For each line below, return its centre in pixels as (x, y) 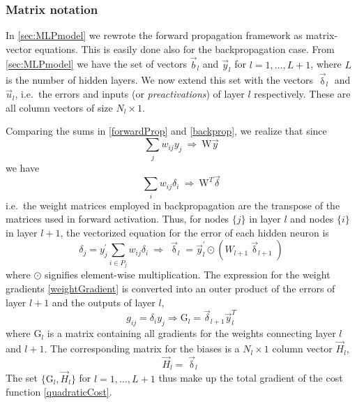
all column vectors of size (59, 107)
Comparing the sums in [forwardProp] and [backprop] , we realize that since (166, 131)
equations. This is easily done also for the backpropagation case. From (185, 48)
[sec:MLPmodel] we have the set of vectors (97, 64)
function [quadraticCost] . (59, 392)
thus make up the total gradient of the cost (251, 378)
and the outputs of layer (104, 302)
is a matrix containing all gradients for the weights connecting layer (191, 333)
